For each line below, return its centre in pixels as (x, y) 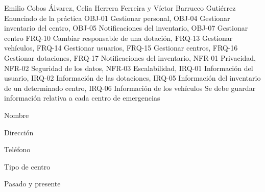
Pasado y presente (32, 184)
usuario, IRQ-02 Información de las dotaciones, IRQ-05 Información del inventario (132, 78)
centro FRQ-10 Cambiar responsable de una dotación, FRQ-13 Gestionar (118, 38)
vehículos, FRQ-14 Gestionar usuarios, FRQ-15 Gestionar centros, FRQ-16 (121, 48)
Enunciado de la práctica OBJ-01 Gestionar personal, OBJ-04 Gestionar (117, 18)
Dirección (19, 132)
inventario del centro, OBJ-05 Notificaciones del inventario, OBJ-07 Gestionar (126, 28)
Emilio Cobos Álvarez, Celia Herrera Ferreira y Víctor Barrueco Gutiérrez (120, 8)
